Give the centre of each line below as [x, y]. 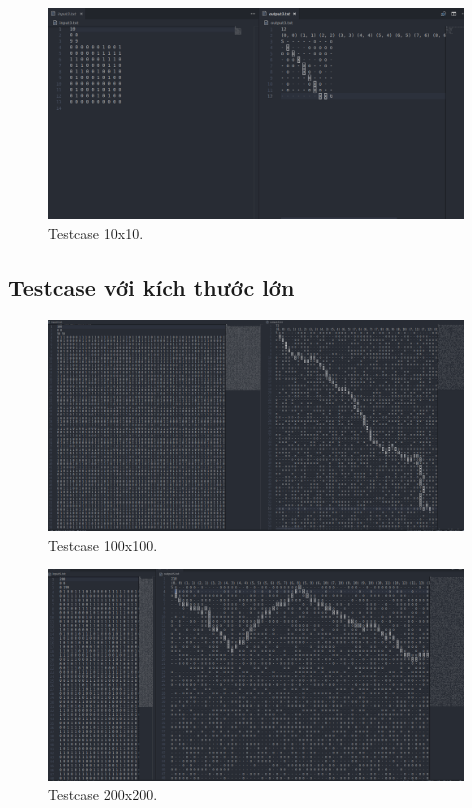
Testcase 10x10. [96, 233]
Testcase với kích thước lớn [151, 286]
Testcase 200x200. [103, 794]
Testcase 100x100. [103, 544]
